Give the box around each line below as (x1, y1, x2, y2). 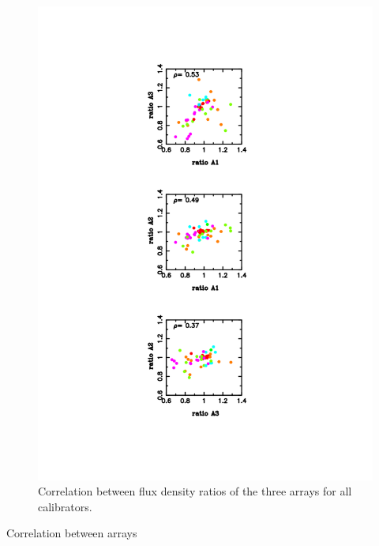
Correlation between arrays (6, 525, 137, 541)
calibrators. (38, 498, 92, 514)
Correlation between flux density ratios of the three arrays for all (38, 483, 352, 499)
